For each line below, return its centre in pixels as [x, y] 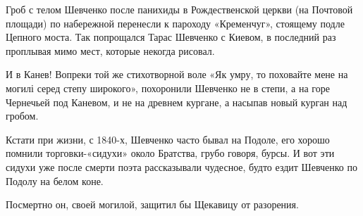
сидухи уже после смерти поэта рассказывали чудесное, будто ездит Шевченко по [181, 166]
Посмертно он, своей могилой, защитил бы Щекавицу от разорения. [152, 204]
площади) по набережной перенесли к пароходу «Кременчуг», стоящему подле [175, 23]
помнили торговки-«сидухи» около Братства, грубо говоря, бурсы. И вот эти [170, 153]
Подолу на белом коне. [55, 180]
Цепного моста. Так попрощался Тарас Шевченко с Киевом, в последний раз [171, 37]
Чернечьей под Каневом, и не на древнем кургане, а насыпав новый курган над [177, 102]
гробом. [22, 116]
